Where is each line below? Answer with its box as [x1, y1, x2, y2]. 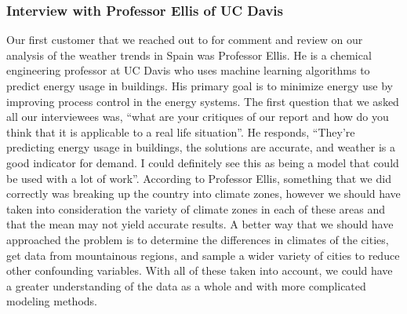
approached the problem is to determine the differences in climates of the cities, [6, 231, 389, 247]
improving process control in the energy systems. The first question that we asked [6, 93, 399, 109]
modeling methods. [6, 293, 97, 309]
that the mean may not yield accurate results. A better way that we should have [6, 216, 394, 232]
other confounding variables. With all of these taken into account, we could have [6, 262, 393, 279]
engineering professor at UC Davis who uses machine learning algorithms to [6, 62, 370, 78]
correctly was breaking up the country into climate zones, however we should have [6, 185, 401, 202]
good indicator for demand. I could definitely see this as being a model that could [6, 154, 399, 170]
